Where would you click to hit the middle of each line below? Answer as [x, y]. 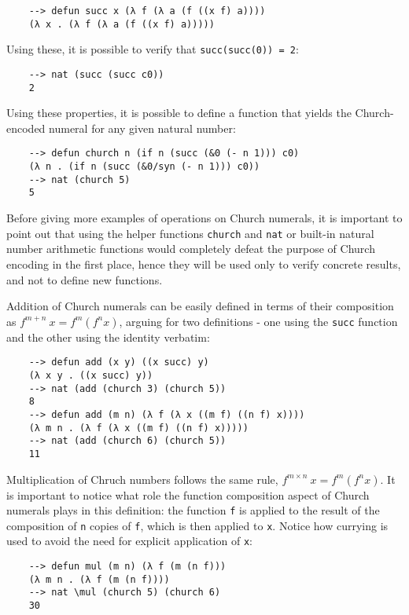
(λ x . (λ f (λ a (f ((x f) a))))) [122, 24]
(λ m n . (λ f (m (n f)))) [99, 579]
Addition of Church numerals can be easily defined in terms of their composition [200, 306]
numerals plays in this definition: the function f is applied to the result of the [193, 510]
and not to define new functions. [85, 279]
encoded [26, 128]
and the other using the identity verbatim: [108, 337]
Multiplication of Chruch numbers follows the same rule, [142, 479]
